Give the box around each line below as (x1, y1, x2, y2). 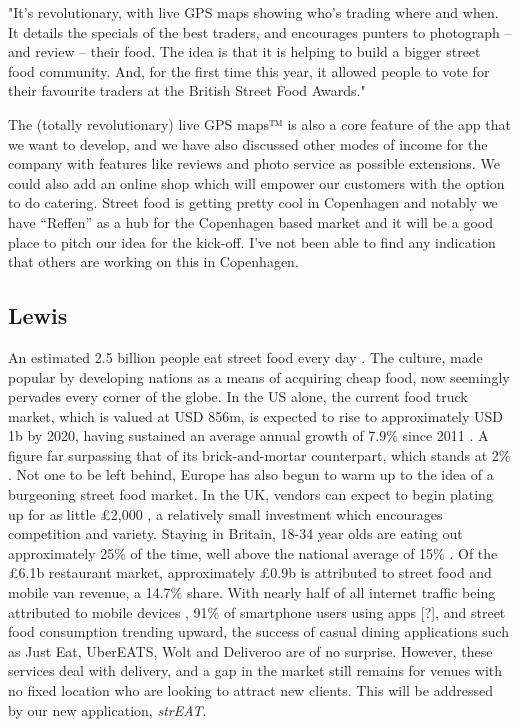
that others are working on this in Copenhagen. (8, 251, 299, 272)
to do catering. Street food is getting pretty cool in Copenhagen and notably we (8, 192, 498, 213)
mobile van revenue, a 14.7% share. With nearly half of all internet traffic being (8, 582, 496, 603)
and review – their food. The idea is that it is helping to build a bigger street (8, 41, 481, 62)
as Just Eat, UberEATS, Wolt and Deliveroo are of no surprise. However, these (8, 640, 493, 661)
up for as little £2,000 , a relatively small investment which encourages (8, 503, 443, 524)
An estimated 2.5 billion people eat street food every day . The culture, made (8, 346, 483, 367)
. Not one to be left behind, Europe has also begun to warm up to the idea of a (8, 464, 494, 485)
